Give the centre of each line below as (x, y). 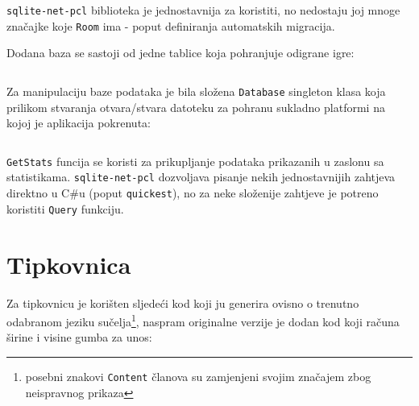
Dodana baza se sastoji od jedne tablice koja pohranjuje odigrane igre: (180, 53)
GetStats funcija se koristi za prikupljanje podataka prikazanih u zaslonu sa (195, 161)
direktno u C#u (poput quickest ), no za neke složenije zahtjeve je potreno (193, 193)
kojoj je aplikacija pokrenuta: (79, 123)
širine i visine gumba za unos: (79, 337)
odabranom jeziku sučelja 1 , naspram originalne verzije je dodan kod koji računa (203, 320)
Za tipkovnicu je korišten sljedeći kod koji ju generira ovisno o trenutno (183, 302)
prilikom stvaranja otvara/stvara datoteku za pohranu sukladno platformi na (196, 107)
